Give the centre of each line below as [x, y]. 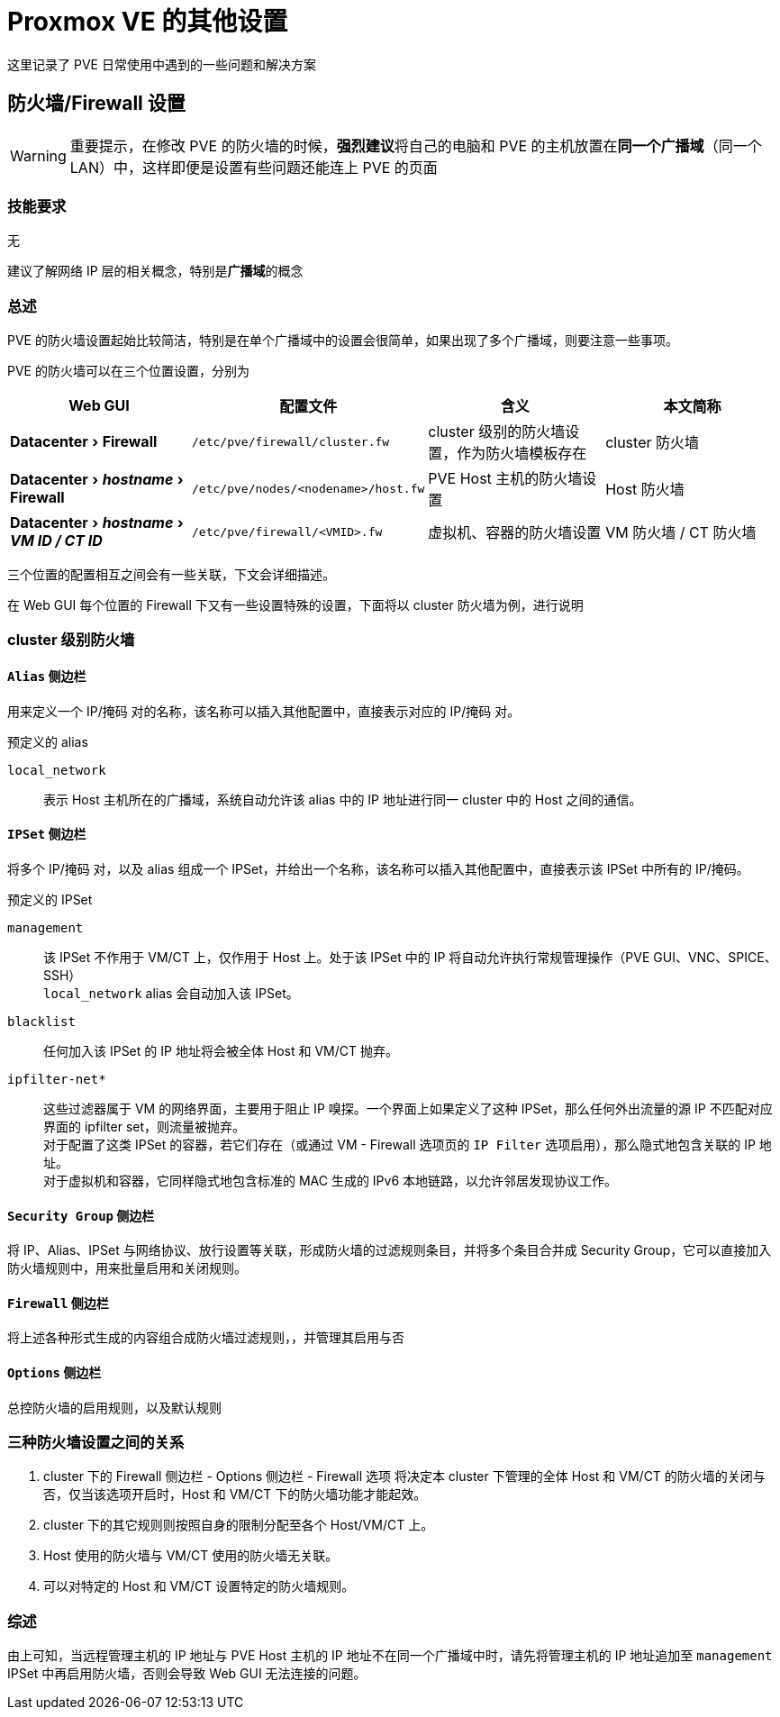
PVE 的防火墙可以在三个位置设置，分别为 [128, 371]
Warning [38, 155]
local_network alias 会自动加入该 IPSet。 [171, 993]
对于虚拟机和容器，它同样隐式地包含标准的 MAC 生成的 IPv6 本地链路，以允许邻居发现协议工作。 [331, 1180]
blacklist [41, 1021]
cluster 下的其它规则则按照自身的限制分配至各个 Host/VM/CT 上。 [239, 1525]
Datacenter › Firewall [84, 442]
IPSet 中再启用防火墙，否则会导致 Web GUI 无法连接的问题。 [187, 1674]
